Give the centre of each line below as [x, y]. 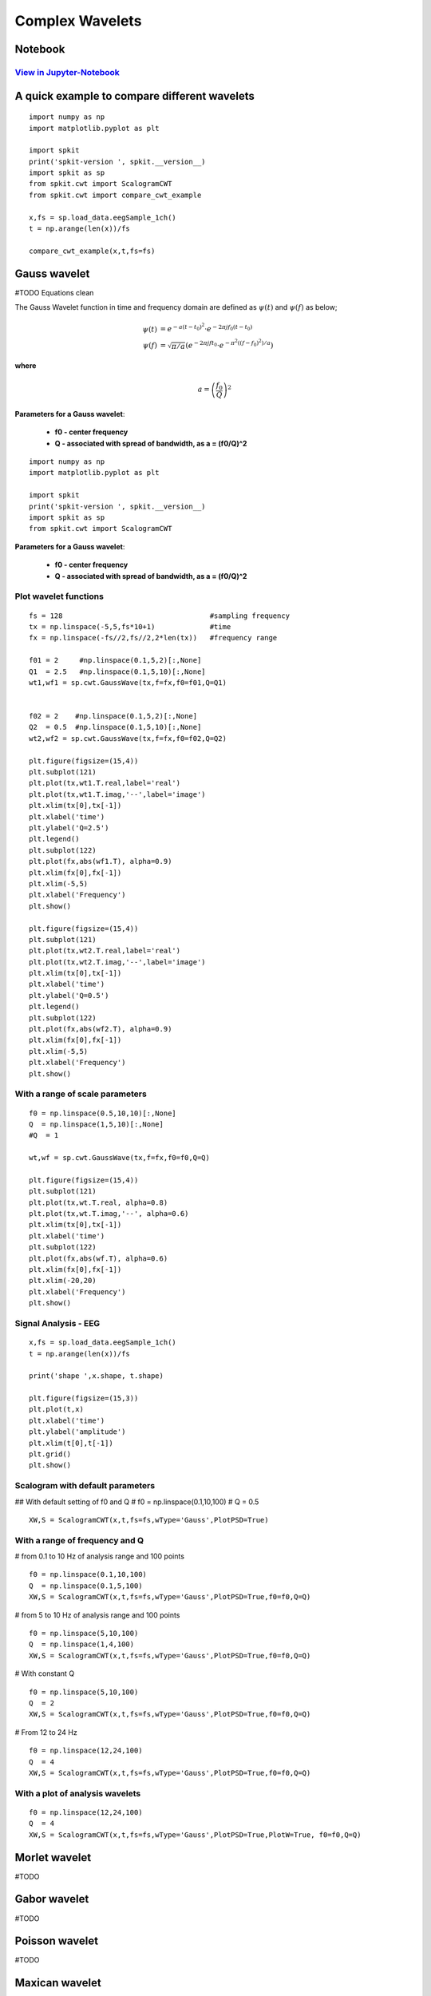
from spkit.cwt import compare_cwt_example [115, 195]
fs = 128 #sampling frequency [160, 616]
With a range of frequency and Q [79, 1540]
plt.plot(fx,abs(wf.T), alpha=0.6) [99, 1258]
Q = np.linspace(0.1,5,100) [86, 1586]
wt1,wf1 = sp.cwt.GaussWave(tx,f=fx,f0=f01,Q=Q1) [128, 682]
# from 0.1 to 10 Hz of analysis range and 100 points [100, 1556]
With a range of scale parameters [81, 1094]
